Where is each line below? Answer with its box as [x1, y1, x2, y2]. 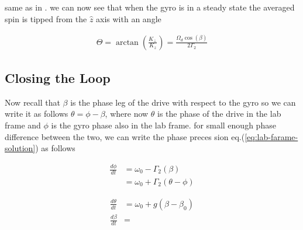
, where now [105, 107, 149, 120]
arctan [115, 38, 139, 47]
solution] [5, 142, 36, 154]
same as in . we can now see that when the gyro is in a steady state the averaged [5, 1, 295, 13]
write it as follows [5, 107, 68, 120]
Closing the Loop [5, 68, 111, 86]
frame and [5, 119, 41, 131]
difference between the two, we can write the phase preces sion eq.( [5, 130, 245, 142]
